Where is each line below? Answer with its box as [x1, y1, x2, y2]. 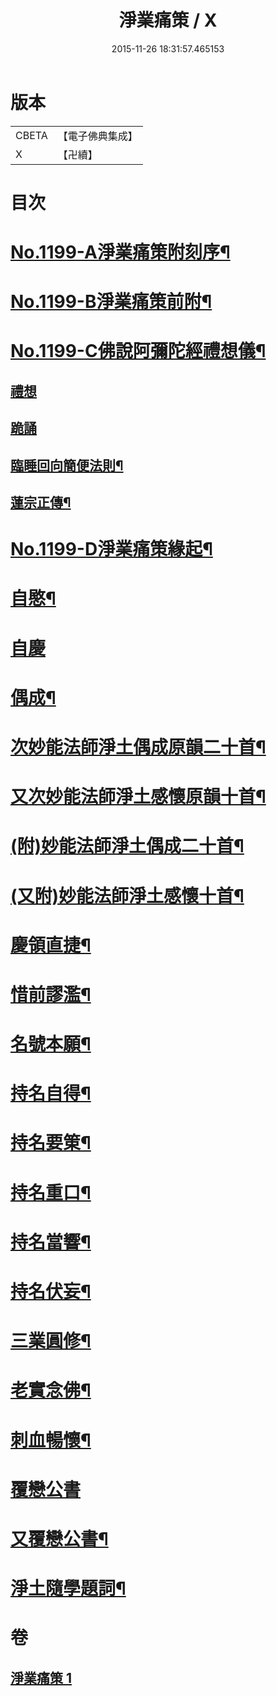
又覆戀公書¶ [10, 1527, 109, 1550]
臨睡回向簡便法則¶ [10, 457, 124, 474]
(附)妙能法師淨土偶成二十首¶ [10, 835, 245, 858]
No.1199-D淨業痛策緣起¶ [10, 538, 213, 561]
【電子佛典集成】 [57, 129, 138, 143]
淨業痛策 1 [10, 1669, 73, 1686]
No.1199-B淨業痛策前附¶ [10, 291, 213, 313]
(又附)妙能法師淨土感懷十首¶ [10, 884, 245, 907]
